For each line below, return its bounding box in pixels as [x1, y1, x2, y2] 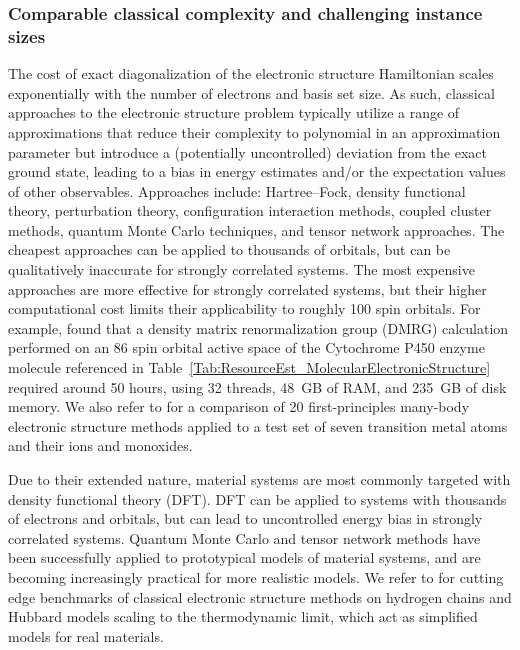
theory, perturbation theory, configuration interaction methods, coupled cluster [8, 200, 492, 221]
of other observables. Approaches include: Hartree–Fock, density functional [8, 180, 466, 201]
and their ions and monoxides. [8, 435, 193, 456]
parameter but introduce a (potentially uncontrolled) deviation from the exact [8, 141, 487, 162]
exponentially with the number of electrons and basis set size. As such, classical [8, 82, 495, 103]
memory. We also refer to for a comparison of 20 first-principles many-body [8, 396, 470, 417]
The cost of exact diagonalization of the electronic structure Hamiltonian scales [8, 63, 494, 84]
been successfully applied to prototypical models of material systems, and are [8, 547, 481, 568]
